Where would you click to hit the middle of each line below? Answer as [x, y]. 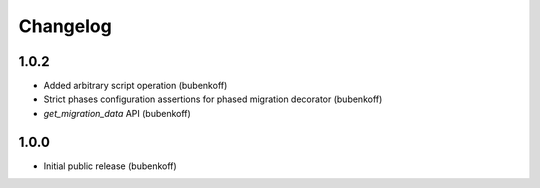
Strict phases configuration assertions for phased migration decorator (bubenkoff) [213, 99]
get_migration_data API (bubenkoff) [117, 113]
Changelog [65, 26]
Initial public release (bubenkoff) [110, 166]
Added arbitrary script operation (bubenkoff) [135, 86]
